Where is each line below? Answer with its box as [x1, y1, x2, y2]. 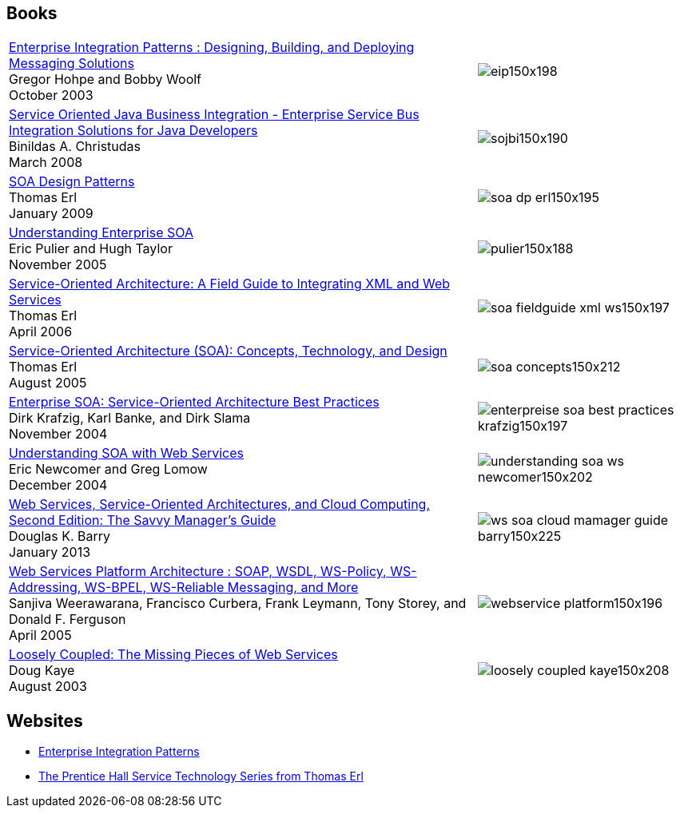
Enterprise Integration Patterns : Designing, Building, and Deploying [9, 39, 415, 56]
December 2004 [9, 477, 108, 494]
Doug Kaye [9, 662, 75, 679]
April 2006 [9, 324, 73, 340]
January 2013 [9, 544, 91, 561]
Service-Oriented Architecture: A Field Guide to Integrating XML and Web [9, 276, 451, 292]
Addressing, [9, 579, 82, 596]
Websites [6, 710, 83, 731]
